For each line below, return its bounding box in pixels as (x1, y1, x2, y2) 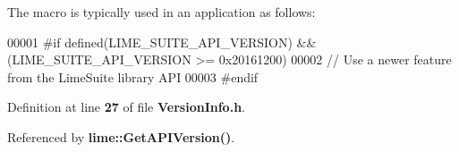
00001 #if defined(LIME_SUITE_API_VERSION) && (7, 32, 317, 51)
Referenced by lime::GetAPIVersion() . (7, 127, 235, 146)
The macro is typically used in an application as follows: (7, 3, 316, 21)
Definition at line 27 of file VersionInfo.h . (7, 97, 245, 116)
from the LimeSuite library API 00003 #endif (7, 67, 259, 86)
